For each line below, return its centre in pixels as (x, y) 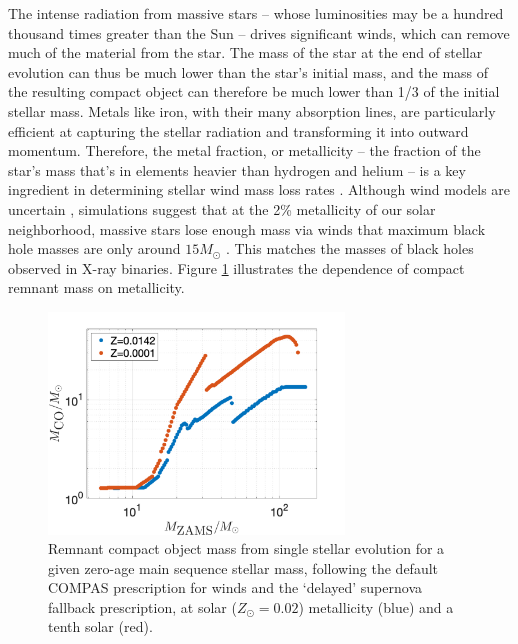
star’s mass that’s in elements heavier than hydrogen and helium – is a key (237, 169)
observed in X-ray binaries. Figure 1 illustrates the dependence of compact (236, 267)
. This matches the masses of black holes (349, 248)
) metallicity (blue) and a (376, 606)
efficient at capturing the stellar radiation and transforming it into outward (238, 130)
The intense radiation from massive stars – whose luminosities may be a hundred (256, 13)
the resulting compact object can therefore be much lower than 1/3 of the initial (254, 91)
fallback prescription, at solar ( (142, 606)
